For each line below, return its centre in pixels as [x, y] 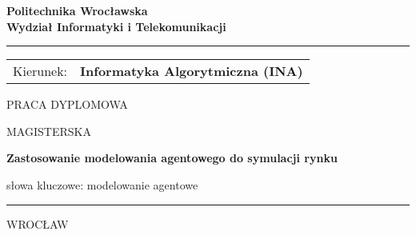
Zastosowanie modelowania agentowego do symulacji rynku [172, 158]
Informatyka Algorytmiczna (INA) [192, 71]
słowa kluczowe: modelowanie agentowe [102, 184]
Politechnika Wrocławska [77, 10]
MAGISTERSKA [49, 131]
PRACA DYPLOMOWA [67, 104]
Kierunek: [40, 71]
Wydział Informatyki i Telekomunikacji [116, 26]
